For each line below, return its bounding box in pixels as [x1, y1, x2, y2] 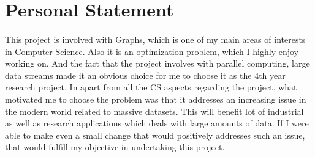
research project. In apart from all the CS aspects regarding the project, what [5, 81, 297, 93]
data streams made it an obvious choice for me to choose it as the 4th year [5, 68, 286, 81]
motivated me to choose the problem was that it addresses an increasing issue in [5, 92, 306, 105]
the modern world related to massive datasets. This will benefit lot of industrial [5, 104, 304, 117]
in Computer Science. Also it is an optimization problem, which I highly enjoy [5, 45, 298, 57]
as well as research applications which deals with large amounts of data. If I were [5, 117, 309, 130]
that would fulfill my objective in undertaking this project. [5, 141, 225, 153]
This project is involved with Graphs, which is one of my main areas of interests [5, 32, 306, 45]
